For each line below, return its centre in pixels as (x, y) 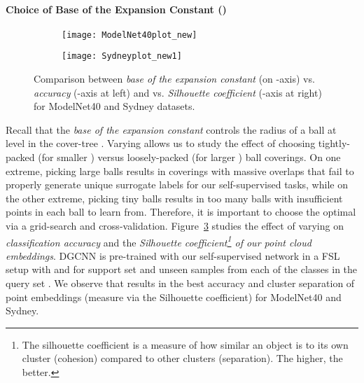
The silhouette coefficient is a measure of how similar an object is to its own (185, 344)
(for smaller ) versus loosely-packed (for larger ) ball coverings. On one (189, 157)
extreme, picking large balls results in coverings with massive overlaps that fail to (180, 170)
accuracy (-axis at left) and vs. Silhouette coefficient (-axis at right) (178, 92)
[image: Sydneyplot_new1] (122, 56)
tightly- (334, 143)
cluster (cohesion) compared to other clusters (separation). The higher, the (182, 358)
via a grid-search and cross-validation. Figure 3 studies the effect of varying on (175, 226)
